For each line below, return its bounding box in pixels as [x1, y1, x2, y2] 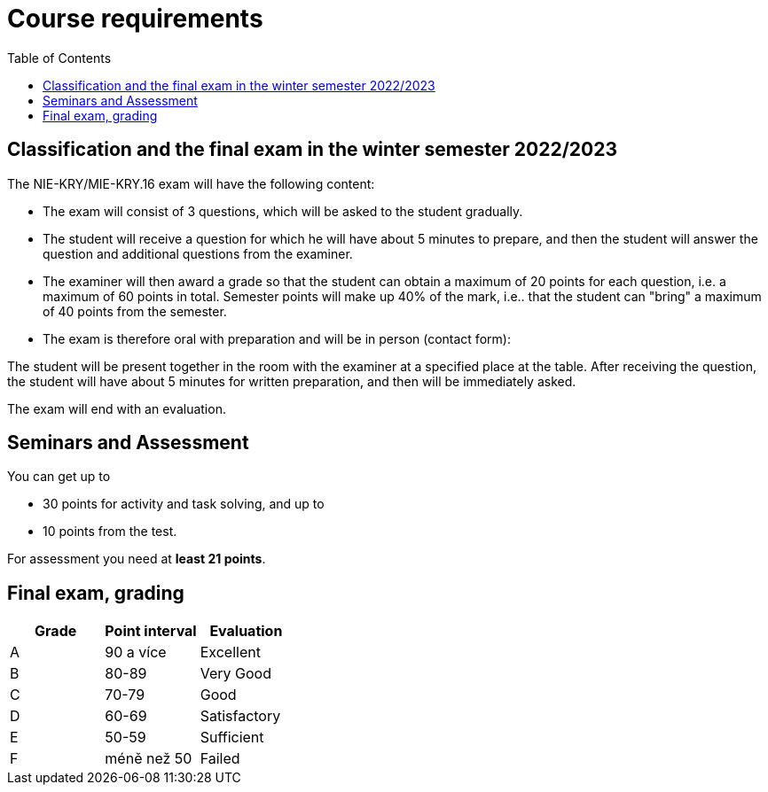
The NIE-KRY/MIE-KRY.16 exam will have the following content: [7, 175, 375, 191]
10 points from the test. [43, 524, 177, 540]
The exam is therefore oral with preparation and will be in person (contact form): [43, 330, 511, 346]
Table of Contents [7, 50, 112, 66]
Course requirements [7, 4, 263, 34]
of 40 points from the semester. [43, 303, 227, 319]
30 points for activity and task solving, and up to [43, 496, 325, 512]
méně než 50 [105, 749, 192, 768]
